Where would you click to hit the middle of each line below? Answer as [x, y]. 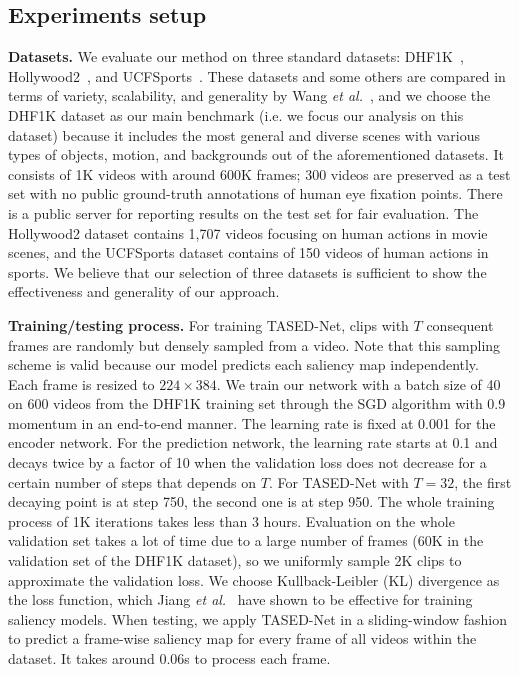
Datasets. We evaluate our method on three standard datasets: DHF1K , [236, 56]
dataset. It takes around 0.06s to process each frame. [169, 658]
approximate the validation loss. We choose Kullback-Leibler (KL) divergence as [254, 579]
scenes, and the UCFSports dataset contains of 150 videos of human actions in [248, 252]
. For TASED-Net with [338, 481]
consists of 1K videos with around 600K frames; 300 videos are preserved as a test [259, 173]
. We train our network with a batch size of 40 [358, 383]
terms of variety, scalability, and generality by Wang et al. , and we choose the [249, 95]
